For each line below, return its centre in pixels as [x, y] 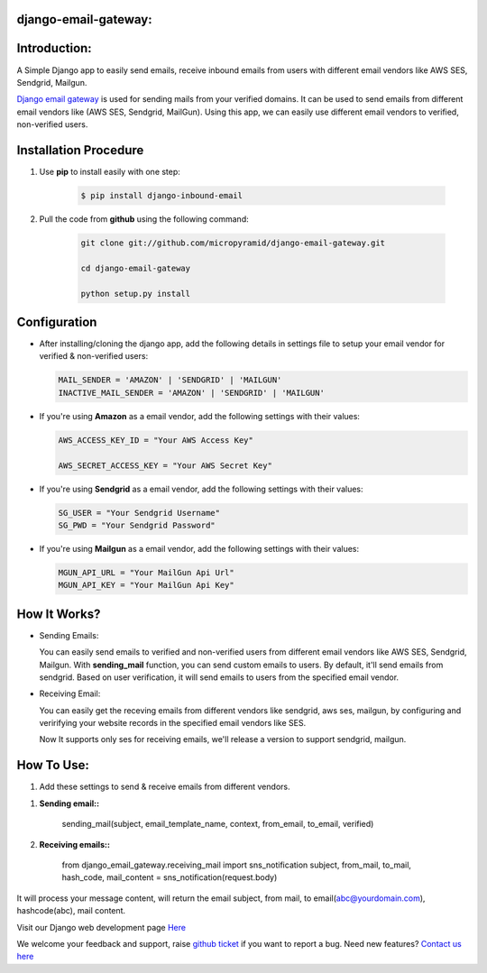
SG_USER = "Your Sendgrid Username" [139, 513]
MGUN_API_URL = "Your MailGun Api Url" [146, 572]
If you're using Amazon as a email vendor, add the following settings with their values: [200, 416]
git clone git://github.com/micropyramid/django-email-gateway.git [233, 243]
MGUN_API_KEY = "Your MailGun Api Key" [146, 585]
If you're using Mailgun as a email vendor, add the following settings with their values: [199, 548]
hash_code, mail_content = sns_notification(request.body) [170, 877]
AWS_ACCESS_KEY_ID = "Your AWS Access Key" [156, 440]
